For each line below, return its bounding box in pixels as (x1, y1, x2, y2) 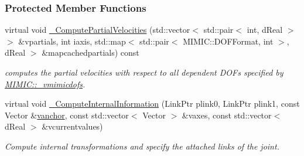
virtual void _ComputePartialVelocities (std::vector (5, 23, 190, 36)
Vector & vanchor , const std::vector (5, 108, 129, 121)
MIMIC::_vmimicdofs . (5, 77, 86, 90)
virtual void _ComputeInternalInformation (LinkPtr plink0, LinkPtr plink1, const (5, 97, 300, 110)
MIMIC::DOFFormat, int (183, 35, 274, 47)
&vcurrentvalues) (42, 120, 103, 133)
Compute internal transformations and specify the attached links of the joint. (5, 140, 279, 152)
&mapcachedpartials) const (42, 46, 139, 59)
